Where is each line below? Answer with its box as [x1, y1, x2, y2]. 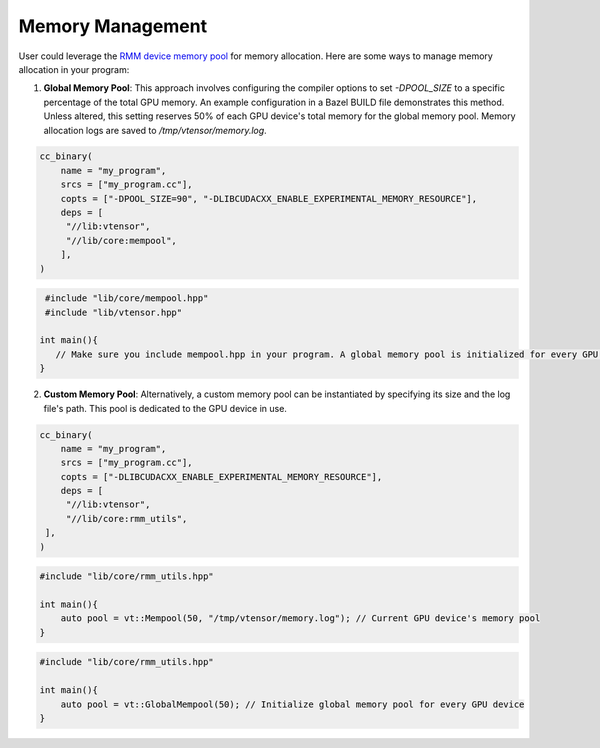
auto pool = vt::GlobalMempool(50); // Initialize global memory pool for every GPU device [60, 698, 525, 710]
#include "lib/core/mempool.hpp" [45, 293, 209, 304]
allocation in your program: [18, 63, 130, 75]
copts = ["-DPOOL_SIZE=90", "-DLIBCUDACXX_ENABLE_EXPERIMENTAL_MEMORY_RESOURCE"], [60, 193, 478, 204]
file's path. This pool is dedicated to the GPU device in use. [43, 402, 287, 414]
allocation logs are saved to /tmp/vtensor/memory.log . [43, 124, 267, 136]
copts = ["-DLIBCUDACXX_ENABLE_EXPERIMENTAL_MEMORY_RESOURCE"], [60, 471, 383, 482]
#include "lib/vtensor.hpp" [45, 306, 183, 318]
